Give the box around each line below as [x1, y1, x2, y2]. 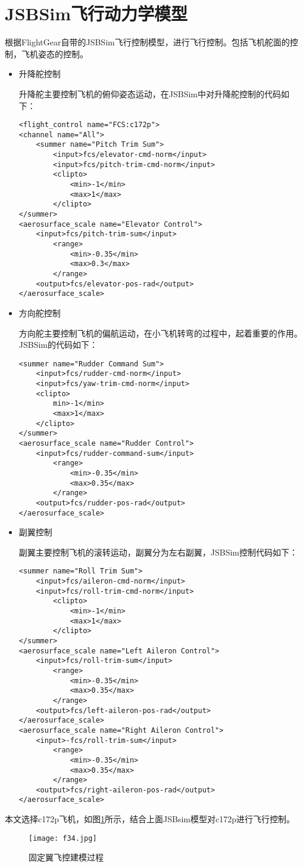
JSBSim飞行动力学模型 [5, 1, 188, 26]
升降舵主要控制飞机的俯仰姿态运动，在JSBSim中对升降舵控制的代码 [18, 87, 282, 100]
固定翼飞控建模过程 [29, 851, 104, 863]
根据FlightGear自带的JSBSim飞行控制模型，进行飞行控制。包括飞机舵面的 [5, 36, 290, 48]
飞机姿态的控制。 [21, 47, 88, 60]
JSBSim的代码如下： [18, 338, 98, 351]
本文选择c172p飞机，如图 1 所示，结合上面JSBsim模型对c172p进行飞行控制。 [5, 813, 295, 825]
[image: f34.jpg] [29, 834, 97, 843]
